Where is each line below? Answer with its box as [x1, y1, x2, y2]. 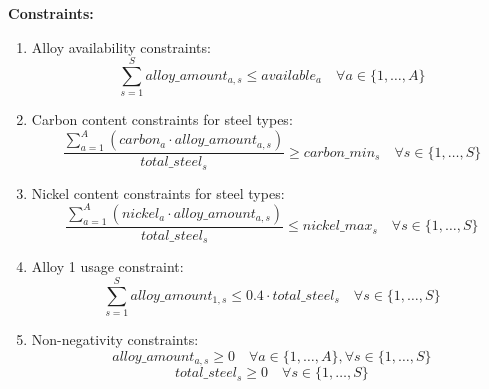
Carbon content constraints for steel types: [31, 109, 293, 130]
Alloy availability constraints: [31, 36, 211, 57]
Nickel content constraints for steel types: [31, 182, 285, 203]
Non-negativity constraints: [31, 329, 199, 350]
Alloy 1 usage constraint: [31, 256, 184, 277]
